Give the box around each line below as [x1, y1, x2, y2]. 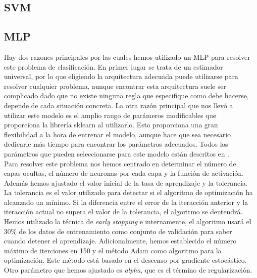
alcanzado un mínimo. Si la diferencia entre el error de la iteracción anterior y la [4, 197, 248, 207]
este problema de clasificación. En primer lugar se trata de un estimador [4, 61, 223, 72]
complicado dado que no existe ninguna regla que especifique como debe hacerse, [4, 90, 249, 101]
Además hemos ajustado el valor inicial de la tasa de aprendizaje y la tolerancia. [4, 177, 248, 188]
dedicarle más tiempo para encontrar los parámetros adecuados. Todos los [4, 139, 228, 149]
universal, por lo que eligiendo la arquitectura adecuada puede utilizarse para [4, 71, 238, 81]
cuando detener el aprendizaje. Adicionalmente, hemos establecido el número [4, 236, 237, 246]
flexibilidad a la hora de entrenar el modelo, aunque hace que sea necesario [4, 129, 231, 139]
